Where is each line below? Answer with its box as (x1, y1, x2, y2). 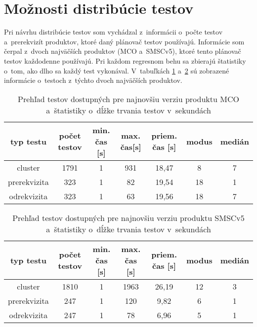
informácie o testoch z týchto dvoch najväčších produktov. (4, 75, 182, 85)
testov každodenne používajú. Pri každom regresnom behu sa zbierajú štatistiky (4, 55, 246, 66)
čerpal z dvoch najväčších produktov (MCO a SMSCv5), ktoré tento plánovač (4, 46, 241, 56)
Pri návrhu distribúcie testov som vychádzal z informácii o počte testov (4, 27, 223, 37)
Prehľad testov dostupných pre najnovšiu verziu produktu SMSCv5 (12, 212, 245, 223)
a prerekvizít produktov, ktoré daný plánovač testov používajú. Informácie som (4, 36, 245, 46)
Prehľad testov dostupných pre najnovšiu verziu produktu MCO (18, 93, 239, 105)
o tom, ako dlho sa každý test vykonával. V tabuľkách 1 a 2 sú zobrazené (4, 65, 229, 75)
